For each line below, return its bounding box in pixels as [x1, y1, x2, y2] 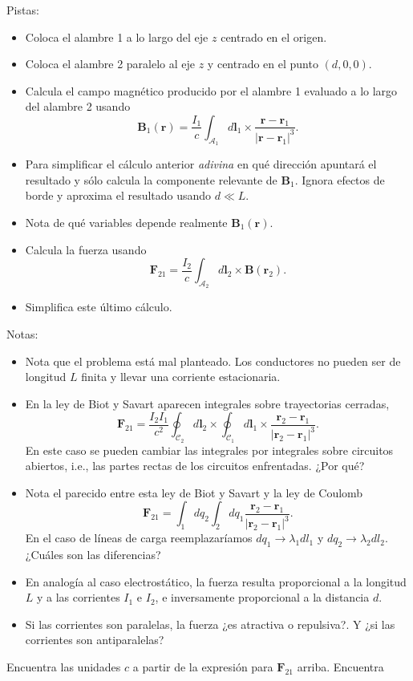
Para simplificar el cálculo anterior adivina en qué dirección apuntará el [25, 156, 377, 172]
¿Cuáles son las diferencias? [25, 546, 161, 563]
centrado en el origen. [221, 28, 327, 45]
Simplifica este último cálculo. [25, 298, 172, 315]
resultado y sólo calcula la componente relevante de [25, 171, 277, 188]
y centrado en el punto [207, 55, 318, 72]
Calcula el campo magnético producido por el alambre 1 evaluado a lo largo [25, 82, 398, 99]
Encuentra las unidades [6, 659, 121, 675]
